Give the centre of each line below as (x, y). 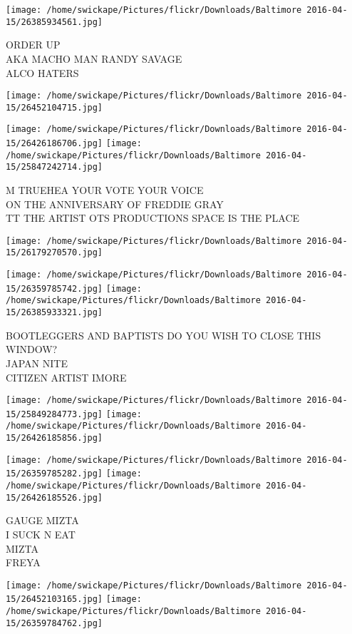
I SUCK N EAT (41, 534)
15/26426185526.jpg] (55, 497)
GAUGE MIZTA (42, 520)
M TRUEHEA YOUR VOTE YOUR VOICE (105, 190)
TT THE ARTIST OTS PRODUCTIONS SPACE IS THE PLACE (153, 218)
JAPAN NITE (37, 363)
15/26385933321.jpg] (55, 313)
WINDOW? (32, 349)
